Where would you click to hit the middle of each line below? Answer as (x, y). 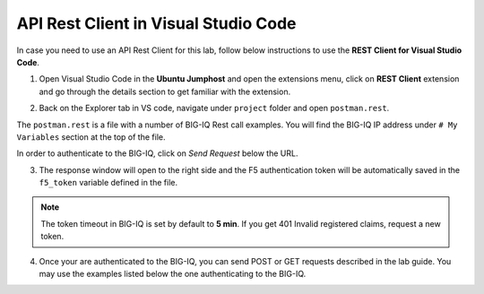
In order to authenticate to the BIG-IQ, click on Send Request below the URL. (157, 153)
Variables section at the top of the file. (91, 137)
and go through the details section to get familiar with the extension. (165, 91)
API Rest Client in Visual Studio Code (156, 23)
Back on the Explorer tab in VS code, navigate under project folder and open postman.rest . (214, 108)
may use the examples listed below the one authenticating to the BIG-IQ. (173, 274)
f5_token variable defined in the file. (108, 183)
